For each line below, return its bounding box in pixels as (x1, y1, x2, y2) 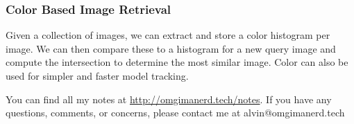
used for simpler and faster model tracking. (6, 69, 189, 82)
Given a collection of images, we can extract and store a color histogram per (6, 28, 330, 42)
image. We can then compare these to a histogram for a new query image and (6, 41, 336, 55)
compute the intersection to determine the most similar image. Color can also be (6, 55, 348, 69)
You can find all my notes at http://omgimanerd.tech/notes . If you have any (6, 91, 332, 106)
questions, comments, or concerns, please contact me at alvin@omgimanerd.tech (6, 105, 345, 120)
